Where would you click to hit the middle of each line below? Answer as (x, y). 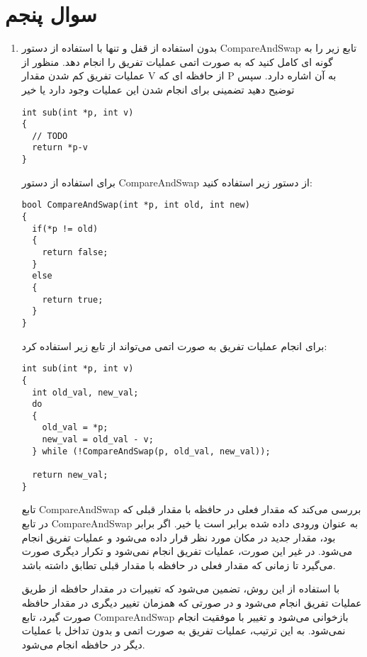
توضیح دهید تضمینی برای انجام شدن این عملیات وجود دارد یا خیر (158, 89)
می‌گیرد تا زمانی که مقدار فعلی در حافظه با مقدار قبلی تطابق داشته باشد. (179, 565)
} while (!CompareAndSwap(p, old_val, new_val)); (151, 451)
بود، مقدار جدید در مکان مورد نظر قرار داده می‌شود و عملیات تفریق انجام (179, 537)
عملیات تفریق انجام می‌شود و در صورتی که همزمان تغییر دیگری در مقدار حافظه (192, 602)
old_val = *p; (75, 428)
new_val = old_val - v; (98, 440)
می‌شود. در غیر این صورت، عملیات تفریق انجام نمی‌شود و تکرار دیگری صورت (187, 551)
